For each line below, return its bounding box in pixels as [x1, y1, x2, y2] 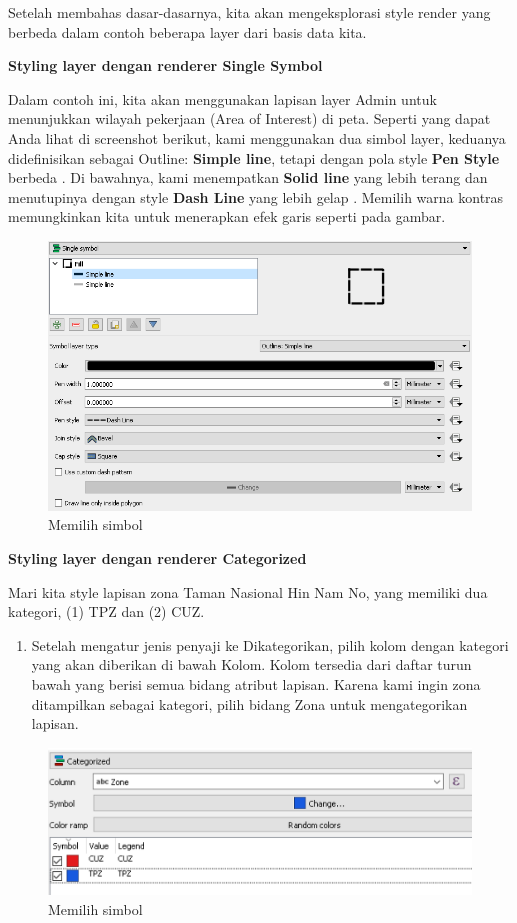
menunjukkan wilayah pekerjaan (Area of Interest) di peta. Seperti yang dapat [8, 108, 491, 129]
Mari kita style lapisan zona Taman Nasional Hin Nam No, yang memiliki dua [8, 581, 488, 602]
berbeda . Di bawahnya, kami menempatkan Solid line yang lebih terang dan [8, 167, 488, 188]
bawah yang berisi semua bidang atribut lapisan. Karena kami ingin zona [31, 673, 481, 694]
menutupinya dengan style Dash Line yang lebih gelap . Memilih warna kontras [8, 186, 504, 207]
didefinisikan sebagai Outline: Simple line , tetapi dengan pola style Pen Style [8, 147, 500, 168]
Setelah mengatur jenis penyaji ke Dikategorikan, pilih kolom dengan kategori [31, 634, 509, 655]
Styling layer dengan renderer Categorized [8, 547, 307, 568]
